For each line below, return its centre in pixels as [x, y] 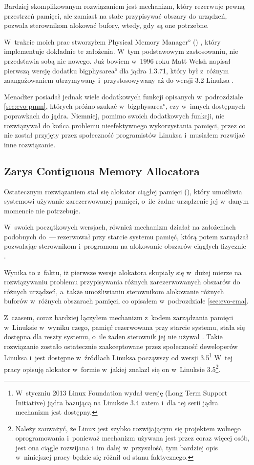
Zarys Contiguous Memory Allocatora [102, 171]
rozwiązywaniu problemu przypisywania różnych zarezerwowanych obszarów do [122, 282]
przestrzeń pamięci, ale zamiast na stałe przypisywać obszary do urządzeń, [116, 15]
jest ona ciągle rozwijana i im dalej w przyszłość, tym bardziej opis [117, 447]
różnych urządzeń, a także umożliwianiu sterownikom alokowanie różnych [114, 291]
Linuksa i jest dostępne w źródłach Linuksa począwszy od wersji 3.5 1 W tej [118, 357]
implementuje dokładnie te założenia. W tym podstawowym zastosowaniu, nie [121, 51]
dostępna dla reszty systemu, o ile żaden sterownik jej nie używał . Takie [113, 337]
